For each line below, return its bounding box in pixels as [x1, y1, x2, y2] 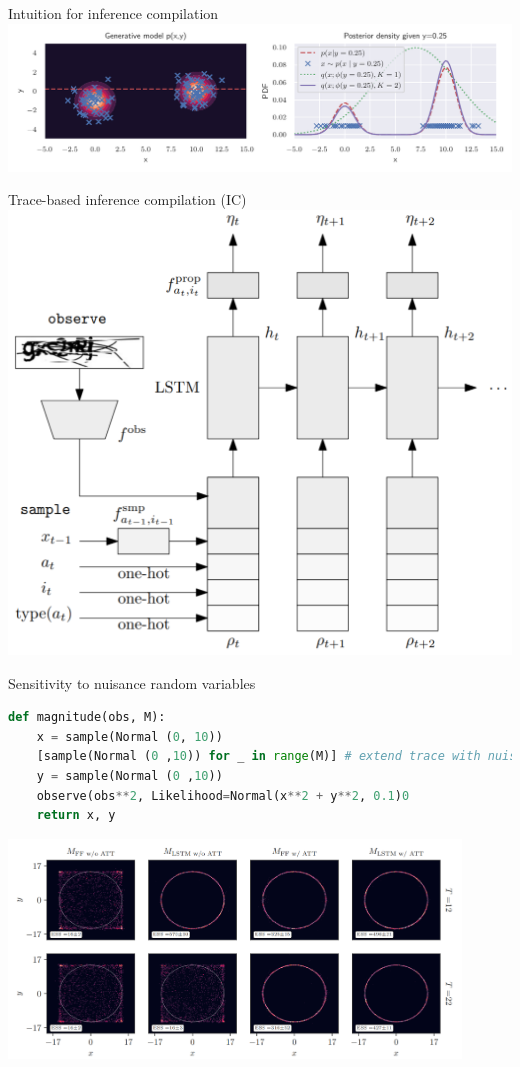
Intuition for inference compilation [8, 3, 219, 23]
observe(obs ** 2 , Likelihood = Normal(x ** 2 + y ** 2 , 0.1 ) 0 [36, 788, 410, 803]
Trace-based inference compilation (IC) [8, 189, 247, 210]
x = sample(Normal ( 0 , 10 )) [36, 729, 223, 744]
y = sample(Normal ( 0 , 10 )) [36, 769, 223, 784]
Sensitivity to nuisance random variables [8, 672, 256, 693]
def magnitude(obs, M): [8, 710, 166, 725]
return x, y [36, 808, 116, 823]
